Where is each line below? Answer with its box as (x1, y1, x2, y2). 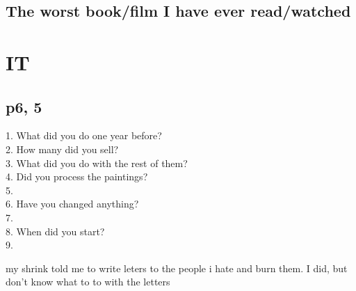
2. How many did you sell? (6, 141, 119, 156)
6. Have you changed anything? (6, 196, 139, 211)
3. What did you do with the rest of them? (6, 155, 188, 170)
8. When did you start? (6, 223, 105, 238)
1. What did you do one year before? (6, 128, 162, 143)
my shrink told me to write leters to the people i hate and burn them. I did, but (6, 260, 348, 275)
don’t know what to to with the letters (6, 274, 170, 289)
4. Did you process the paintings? (6, 169, 148, 184)
